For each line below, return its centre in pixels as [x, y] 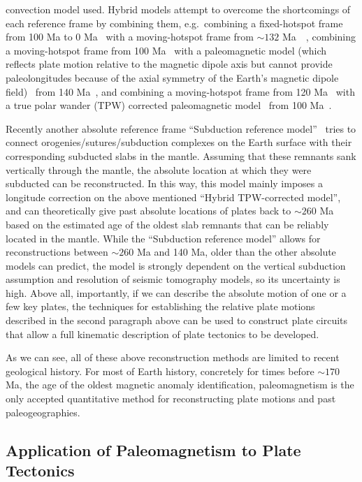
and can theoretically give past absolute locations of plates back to [149, 211]
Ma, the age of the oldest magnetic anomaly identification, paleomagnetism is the [180, 385]
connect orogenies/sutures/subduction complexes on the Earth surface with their [179, 142]
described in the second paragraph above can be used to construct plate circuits [177, 320]
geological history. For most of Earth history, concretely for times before [160, 371]
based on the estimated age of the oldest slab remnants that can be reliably [167, 224]
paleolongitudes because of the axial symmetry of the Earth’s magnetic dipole [172, 77]
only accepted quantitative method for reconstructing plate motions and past [171, 399]
